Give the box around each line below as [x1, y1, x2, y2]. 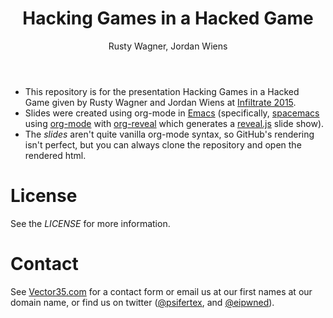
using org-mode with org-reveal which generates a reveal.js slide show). [24, 117, 325, 129]
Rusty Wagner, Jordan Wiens [108, 40, 228, 52]
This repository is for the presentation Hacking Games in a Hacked [24, 85, 300, 97]
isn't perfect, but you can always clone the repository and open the [24, 138, 302, 151]
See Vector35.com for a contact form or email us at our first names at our [10, 285, 313, 297]
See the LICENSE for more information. [10, 217, 171, 229]
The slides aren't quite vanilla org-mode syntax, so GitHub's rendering [24, 128, 315, 140]
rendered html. [24, 149, 87, 161]
